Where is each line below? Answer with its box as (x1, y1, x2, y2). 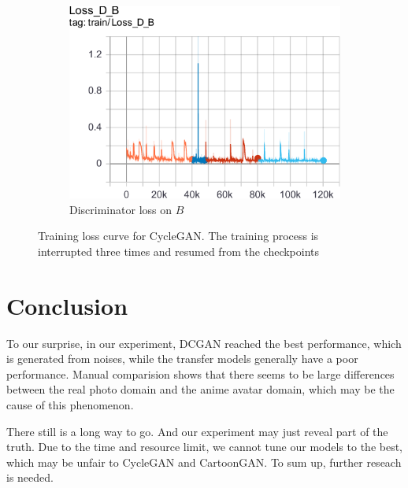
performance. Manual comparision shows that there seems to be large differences (6, 365, 395, 382)
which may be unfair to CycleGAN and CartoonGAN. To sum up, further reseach (6, 453, 402, 470)
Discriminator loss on (69, 201, 172, 217)
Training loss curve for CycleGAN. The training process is (38, 227, 319, 244)
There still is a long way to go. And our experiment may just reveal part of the (6, 423, 388, 439)
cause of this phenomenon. (6, 397, 134, 413)
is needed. (6, 469, 54, 486)
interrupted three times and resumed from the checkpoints (38, 242, 320, 259)
